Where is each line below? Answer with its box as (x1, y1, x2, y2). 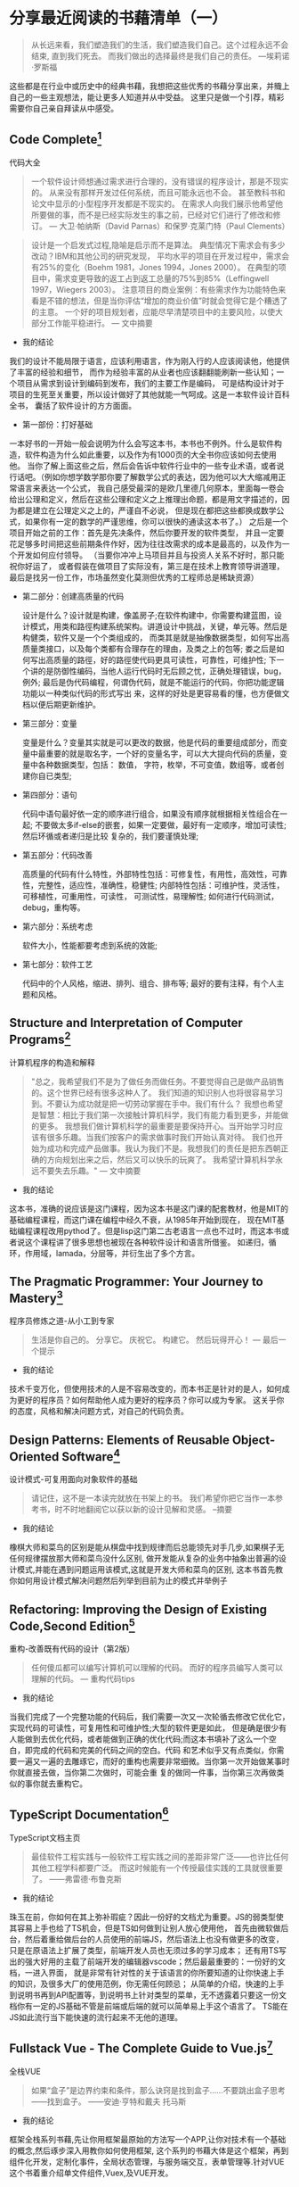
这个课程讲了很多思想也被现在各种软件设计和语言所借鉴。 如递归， (24, 1237, 269, 1247)
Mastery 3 (9, 1288, 64, 1305)
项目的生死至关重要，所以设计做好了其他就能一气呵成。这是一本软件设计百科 (9, 389, 290, 400)
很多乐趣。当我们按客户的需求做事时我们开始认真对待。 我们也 (46, 1131, 276, 1142)
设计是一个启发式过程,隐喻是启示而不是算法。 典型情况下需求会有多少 (30, 239, 286, 250)
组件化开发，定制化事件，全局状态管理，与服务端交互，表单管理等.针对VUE (9, 2156, 285, 2166)
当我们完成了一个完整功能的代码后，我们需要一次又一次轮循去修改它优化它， (9, 1711, 290, 1722)
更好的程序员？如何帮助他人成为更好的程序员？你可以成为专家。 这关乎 (16, 1395, 277, 1405)
